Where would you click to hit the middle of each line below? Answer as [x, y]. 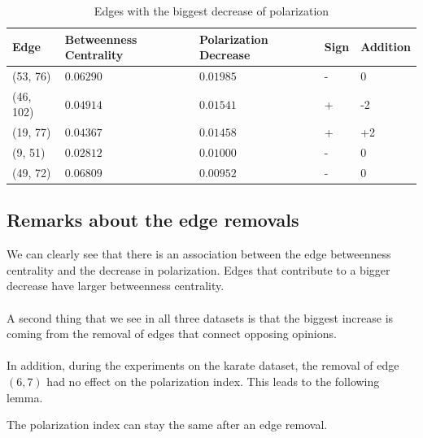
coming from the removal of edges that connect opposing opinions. [172, 334]
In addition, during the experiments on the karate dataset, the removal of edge [203, 365]
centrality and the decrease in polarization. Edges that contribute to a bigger [198, 269]
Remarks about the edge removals [153, 220]
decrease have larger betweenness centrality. [116, 286]
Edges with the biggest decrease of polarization [211, 11]
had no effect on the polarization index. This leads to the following [213, 382]
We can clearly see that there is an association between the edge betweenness [199, 254]
